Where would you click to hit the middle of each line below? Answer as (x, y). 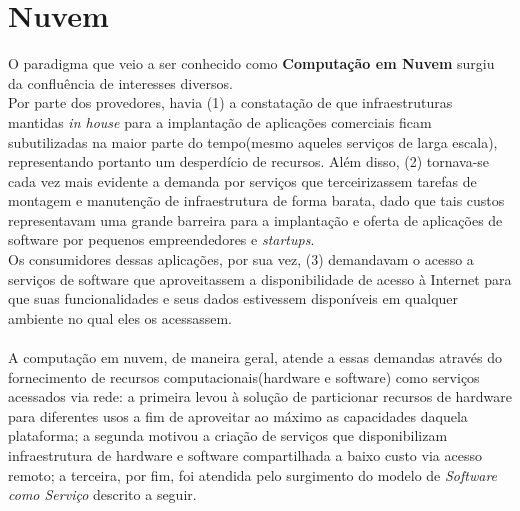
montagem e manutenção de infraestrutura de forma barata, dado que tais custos (256, 200)
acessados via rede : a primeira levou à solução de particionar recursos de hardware (260, 396)
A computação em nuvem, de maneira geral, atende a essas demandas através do (255, 357)
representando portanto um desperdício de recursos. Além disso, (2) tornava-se (249, 161)
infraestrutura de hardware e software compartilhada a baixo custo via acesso (245, 455)
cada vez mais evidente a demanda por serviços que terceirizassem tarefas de (242, 180)
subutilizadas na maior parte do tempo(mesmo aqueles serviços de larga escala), (253, 141)
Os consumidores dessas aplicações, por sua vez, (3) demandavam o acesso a (241, 259)
